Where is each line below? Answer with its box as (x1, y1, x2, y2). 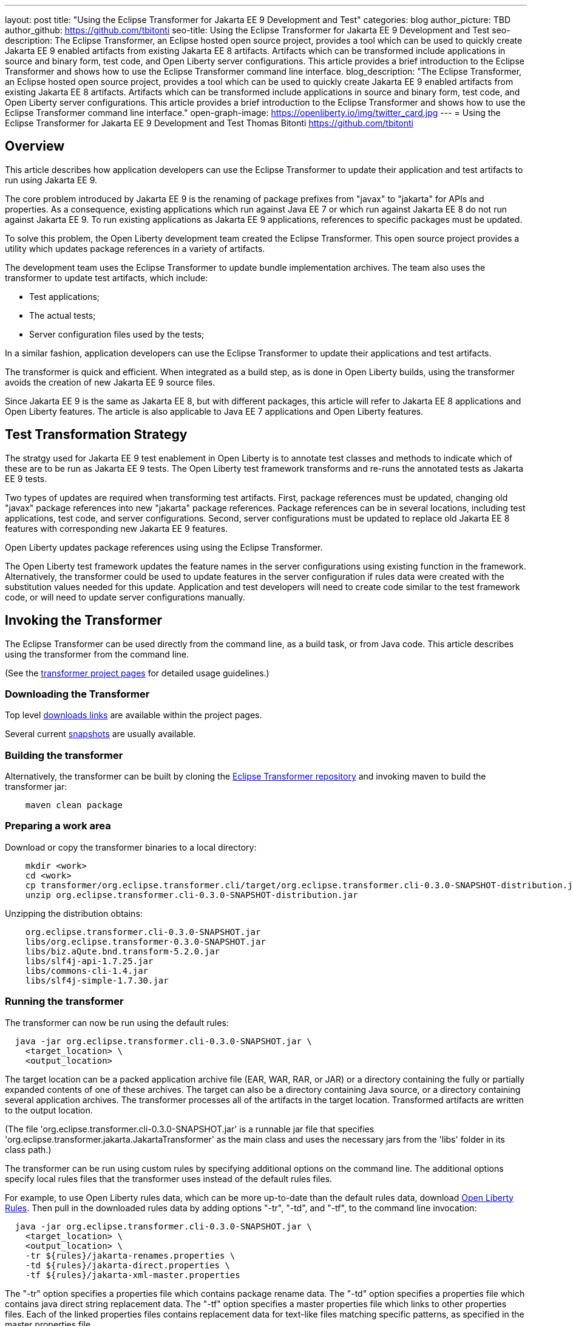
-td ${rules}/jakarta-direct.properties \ (25, 1260, 230, 1270)
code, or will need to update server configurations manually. (5, 591, 245, 602)
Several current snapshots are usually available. (5, 729, 196, 739)
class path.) (5, 1144, 52, 1155)
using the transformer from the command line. (5, 648, 189, 659)
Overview (5, 138, 65, 154)
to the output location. (5, 1104, 93, 1115)
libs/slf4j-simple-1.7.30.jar (25, 975, 169, 985)
